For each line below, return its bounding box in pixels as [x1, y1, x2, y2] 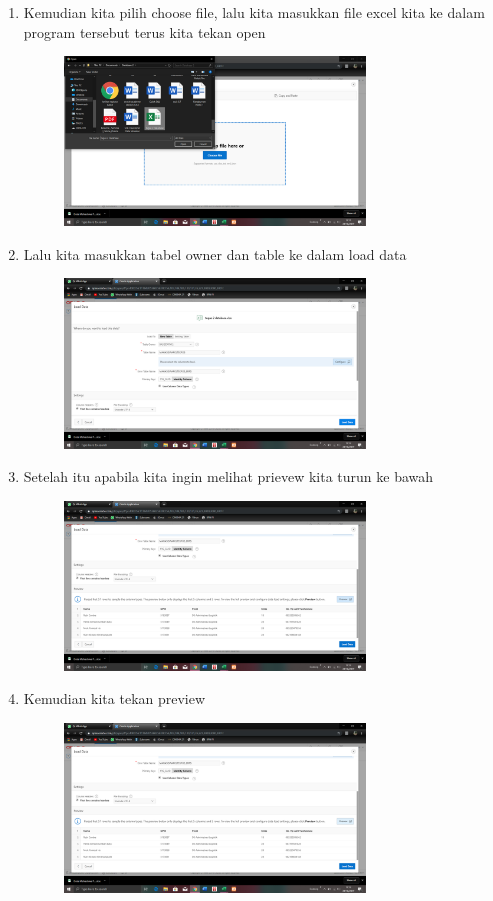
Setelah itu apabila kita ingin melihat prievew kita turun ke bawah [23, 466, 434, 487]
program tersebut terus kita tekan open [23, 21, 266, 42]
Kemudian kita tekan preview [23, 688, 206, 709]
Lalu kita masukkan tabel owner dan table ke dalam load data [23, 243, 407, 264]
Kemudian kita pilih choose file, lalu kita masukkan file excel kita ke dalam [23, 2, 485, 22]
